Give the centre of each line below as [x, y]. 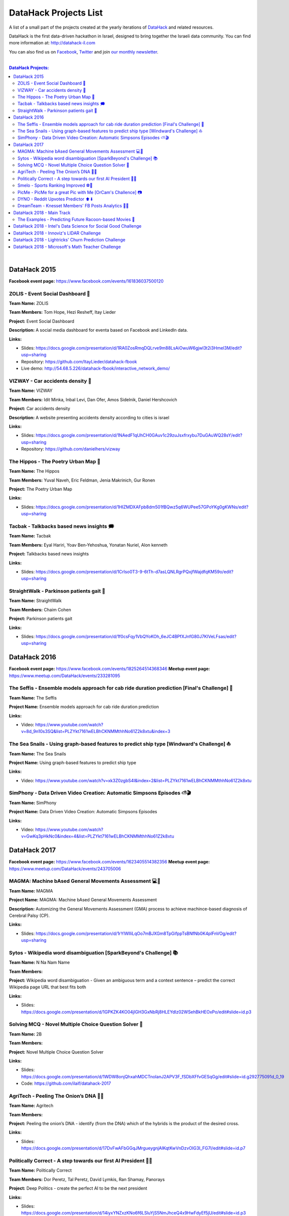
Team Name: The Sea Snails [38, 753]
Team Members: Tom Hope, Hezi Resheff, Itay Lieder [62, 312]
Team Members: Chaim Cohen [40, 609]
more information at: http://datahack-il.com [52, 43]
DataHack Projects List [56, 13]
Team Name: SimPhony [33, 803]
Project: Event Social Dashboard [42, 321]
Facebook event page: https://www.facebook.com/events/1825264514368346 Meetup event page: [110, 669]
